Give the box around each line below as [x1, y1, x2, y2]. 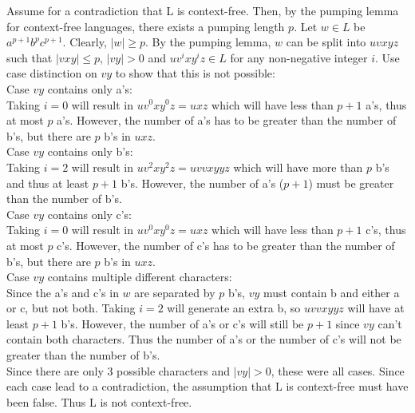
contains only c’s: [47, 205, 132, 222]
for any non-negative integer [230, 49, 368, 66]
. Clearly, [62, 34, 107, 50]
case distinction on [6, 65, 97, 81]
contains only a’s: [47, 80, 132, 97]
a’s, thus [366, 96, 407, 113]
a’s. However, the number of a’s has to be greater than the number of [57, 112, 397, 129]
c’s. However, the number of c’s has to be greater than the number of [57, 236, 395, 253]
